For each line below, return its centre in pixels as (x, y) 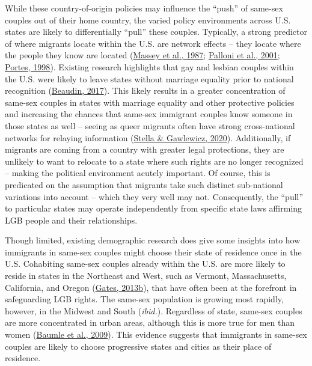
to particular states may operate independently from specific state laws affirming (154, 208)
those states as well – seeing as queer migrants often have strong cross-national (150, 125)
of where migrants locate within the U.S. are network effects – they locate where (153, 43)
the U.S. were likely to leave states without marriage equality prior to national (149, 78)
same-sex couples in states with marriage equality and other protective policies (150, 102)
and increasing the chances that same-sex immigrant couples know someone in (149, 114)
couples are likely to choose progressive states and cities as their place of (138, 346)
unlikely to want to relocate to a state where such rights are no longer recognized (154, 161)
